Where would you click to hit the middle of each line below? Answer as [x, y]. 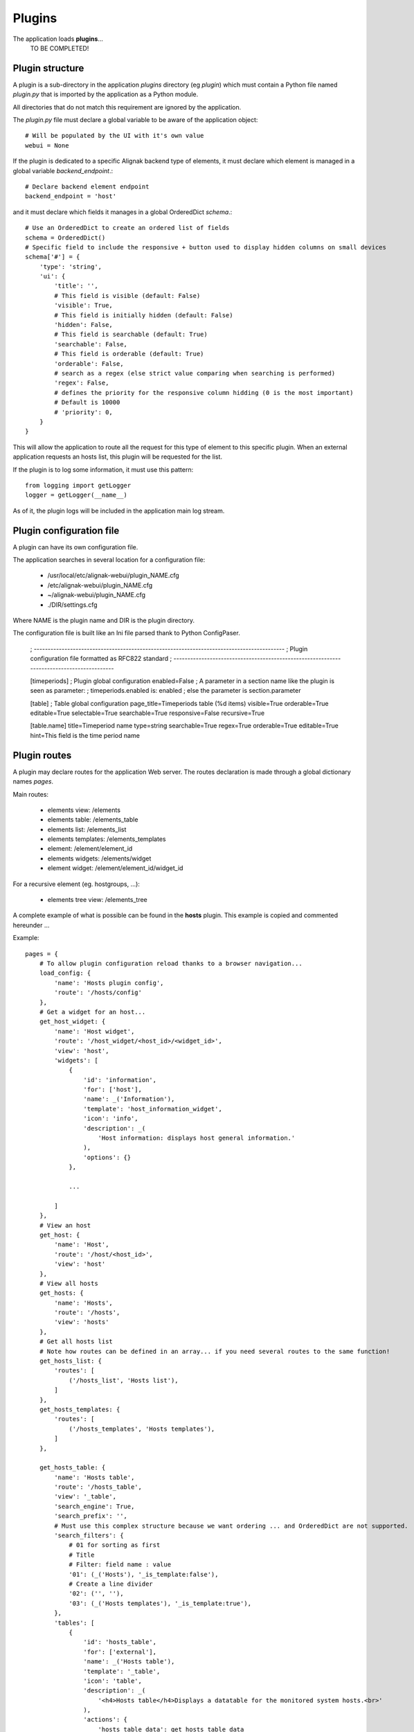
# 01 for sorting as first [115, 1545]
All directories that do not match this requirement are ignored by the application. [127, 107]
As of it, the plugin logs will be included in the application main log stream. [119, 511]
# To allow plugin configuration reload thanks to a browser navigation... [171, 963]
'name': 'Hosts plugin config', [109, 983]
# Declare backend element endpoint [87, 186]
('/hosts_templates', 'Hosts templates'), [142, 1429]
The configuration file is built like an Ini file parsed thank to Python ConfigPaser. [126, 633]
